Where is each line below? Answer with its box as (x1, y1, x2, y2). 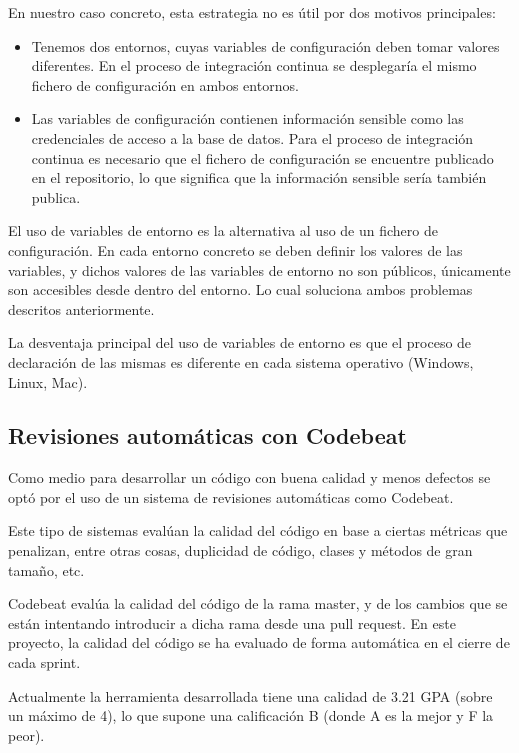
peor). (8, 724, 45, 745)
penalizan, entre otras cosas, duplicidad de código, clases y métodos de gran (8, 540, 473, 561)
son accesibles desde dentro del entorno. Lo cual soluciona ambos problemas (8, 279, 473, 300)
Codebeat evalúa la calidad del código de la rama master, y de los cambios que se (8, 593, 508, 614)
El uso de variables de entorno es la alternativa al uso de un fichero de (8, 220, 438, 241)
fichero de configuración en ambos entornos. (31, 74, 299, 95)
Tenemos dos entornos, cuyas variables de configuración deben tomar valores (31, 35, 500, 56)
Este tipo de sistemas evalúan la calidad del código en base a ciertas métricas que (8, 520, 508, 541)
